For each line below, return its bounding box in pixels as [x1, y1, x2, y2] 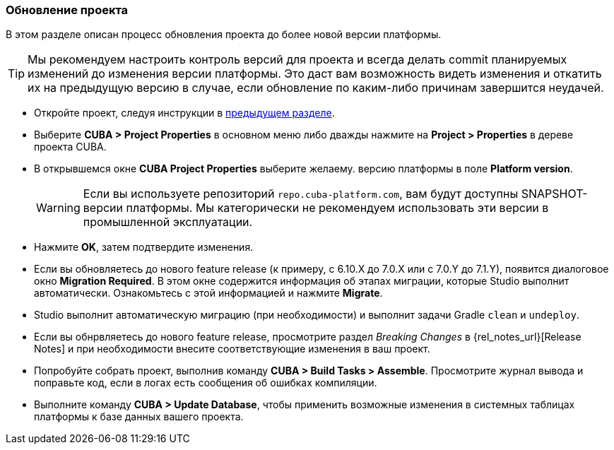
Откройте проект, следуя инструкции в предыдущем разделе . [34, 107, 335, 119]
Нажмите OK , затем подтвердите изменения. [34, 241, 254, 254]
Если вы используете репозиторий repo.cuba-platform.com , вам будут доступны [83, 186, 519, 201]
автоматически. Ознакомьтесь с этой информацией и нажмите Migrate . [34, 287, 383, 300]
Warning [36, 201, 81, 215]
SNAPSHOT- [521, 186, 588, 201]
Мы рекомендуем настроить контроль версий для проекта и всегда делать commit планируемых [28, 52, 567, 67]
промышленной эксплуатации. [83, 215, 253, 230]
